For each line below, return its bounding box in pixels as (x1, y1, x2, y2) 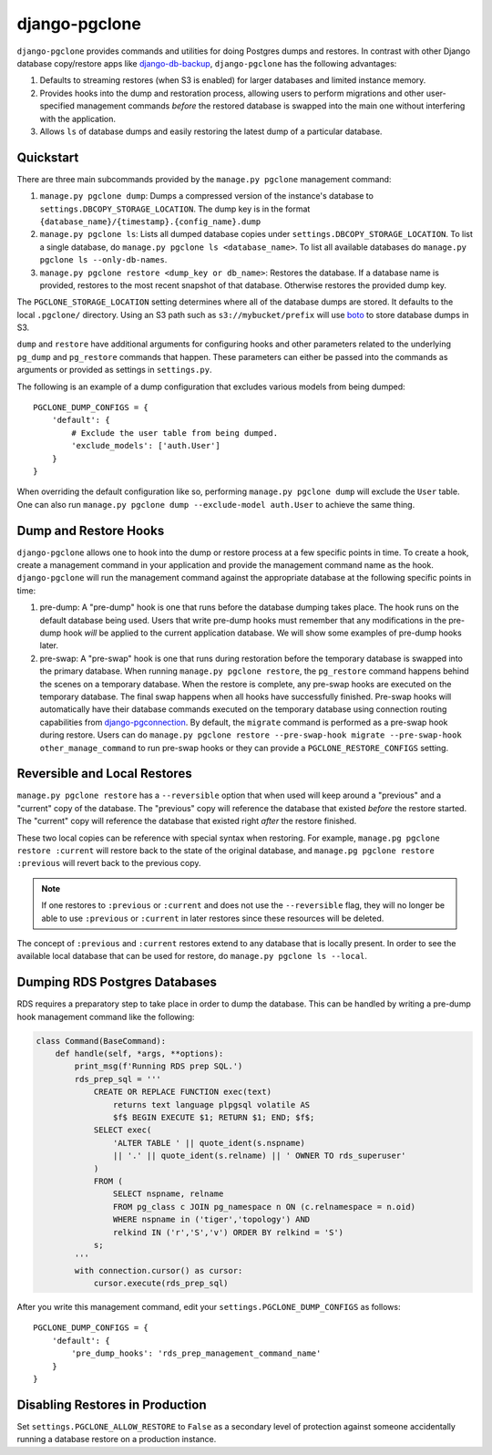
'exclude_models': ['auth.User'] (71, 440, 220, 451)
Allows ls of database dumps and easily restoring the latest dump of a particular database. (39, 126, 383, 137)
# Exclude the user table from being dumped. (71, 428, 278, 438)
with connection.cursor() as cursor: (74, 1265, 243, 1275)
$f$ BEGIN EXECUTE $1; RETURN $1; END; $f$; (112, 1112, 315, 1122)
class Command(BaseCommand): (36, 1036, 167, 1046)
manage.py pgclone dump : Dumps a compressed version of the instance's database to (39, 191, 374, 201)
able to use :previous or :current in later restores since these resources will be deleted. (41, 913, 384, 924)
